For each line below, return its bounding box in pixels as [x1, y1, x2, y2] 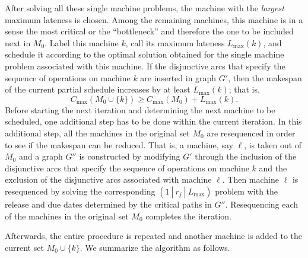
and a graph [18, 150, 63, 163]
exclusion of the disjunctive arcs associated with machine [5, 173, 212, 186]
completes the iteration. [145, 209, 232, 222]
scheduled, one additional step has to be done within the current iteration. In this [5, 115, 302, 128]
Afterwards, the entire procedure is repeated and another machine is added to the [5, 230, 303, 242]
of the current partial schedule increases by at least [5, 83, 190, 95]
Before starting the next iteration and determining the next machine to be [5, 103, 275, 116]
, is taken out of [244, 138, 302, 151]
